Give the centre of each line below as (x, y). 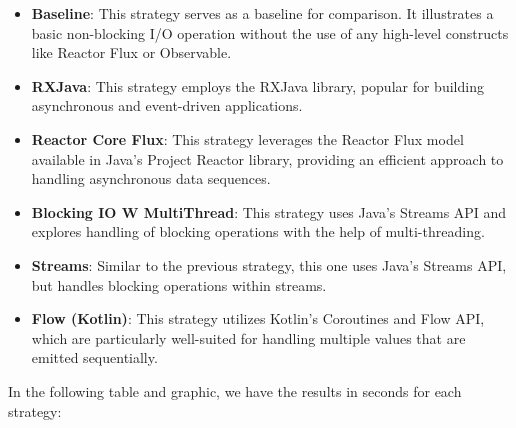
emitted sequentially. (94, 357)
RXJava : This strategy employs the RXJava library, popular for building (257, 85)
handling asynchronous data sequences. (151, 178)
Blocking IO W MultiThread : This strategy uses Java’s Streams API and (269, 211)
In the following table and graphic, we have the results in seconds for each (235, 390)
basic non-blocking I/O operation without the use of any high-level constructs (270, 32)
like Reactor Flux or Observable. (131, 52)
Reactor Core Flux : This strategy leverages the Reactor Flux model (247, 138)
